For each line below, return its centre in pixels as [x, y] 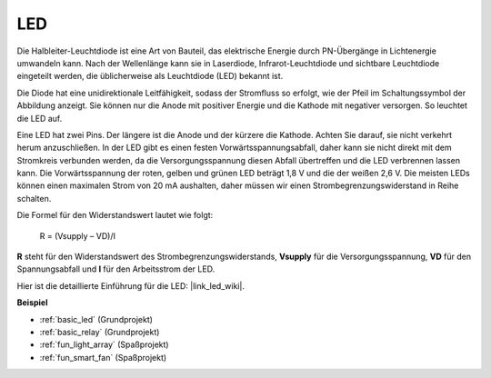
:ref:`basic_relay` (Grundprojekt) [100, 332]
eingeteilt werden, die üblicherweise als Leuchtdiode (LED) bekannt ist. [150, 76]
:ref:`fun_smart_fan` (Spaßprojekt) [103, 357]
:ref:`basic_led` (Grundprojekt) [96, 319]
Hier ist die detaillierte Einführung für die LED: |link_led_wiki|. [131, 285]
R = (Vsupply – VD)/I [77, 235]
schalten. [34, 198]
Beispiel [32, 303]
